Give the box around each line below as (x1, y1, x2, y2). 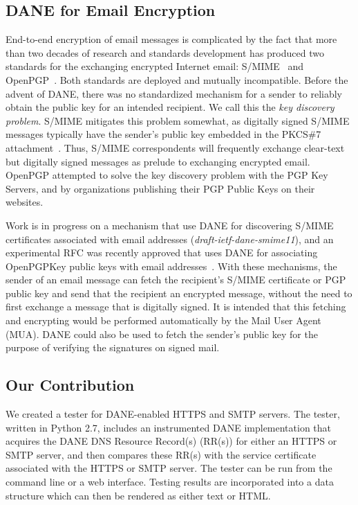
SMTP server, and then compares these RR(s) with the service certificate (6, 447, 317, 461)
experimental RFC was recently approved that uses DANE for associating (6, 245, 318, 260)
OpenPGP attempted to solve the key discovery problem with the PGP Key (6, 168, 328, 182)
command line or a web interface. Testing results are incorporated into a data (6, 475, 334, 489)
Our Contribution (6, 374, 135, 396)
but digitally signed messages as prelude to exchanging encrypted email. (6, 154, 310, 168)
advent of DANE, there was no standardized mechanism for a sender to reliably (6, 86, 342, 100)
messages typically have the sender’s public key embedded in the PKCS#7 (6, 127, 321, 141)
